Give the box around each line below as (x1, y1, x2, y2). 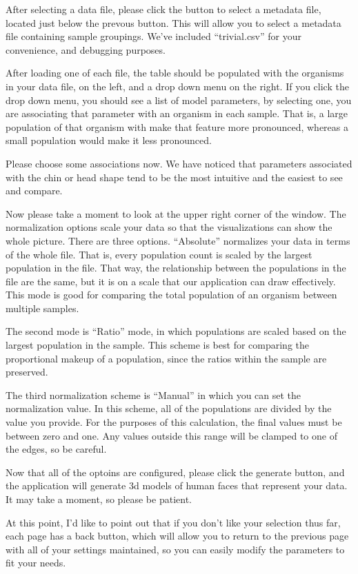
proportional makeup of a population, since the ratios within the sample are (6, 351, 327, 365)
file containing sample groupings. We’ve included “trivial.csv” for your (6, 29, 301, 43)
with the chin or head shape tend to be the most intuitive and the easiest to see (6, 170, 343, 184)
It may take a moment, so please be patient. (6, 492, 192, 506)
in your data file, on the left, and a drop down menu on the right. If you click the (6, 79, 349, 93)
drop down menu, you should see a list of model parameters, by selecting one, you (6, 92, 352, 107)
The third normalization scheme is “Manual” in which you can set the (6, 387, 301, 402)
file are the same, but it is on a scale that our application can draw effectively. (6, 274, 336, 288)
